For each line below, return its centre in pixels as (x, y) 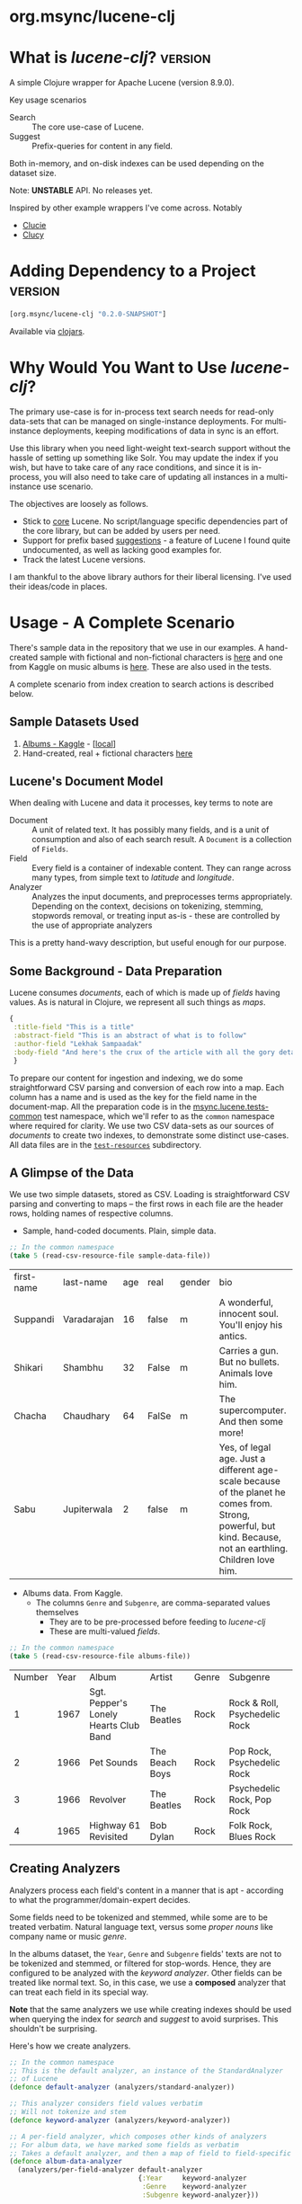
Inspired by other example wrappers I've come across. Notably (126, 208)
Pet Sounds (114, 1762)
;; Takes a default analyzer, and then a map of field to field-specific (151, 2153)
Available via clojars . (47, 331)
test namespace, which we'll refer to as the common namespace (159, 1115)
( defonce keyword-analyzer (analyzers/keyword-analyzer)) (120, 2120)
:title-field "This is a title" (74, 1027)
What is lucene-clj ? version (110, 58)
